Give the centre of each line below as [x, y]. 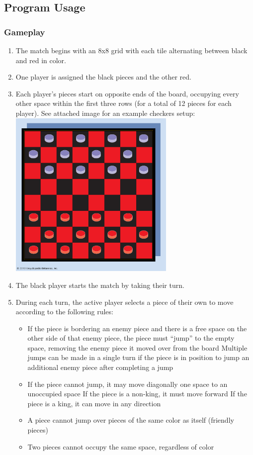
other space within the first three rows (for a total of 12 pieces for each [124, 103]
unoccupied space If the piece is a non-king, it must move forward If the [137, 394]
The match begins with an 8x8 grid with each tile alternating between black [131, 50]
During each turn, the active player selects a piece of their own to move [125, 302]
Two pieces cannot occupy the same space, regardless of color [121, 446]
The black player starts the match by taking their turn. [100, 285]
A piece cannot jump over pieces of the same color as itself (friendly [131, 420]
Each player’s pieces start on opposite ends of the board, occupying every [127, 93]
